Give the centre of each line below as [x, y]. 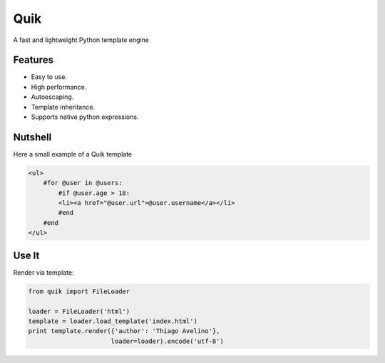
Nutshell [32, 137]
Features [33, 60]
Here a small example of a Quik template [73, 154]
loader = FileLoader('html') [79, 311]
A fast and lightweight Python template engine [81, 40]
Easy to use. [49, 77]
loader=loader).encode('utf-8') [167, 341]
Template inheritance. [63, 107]
